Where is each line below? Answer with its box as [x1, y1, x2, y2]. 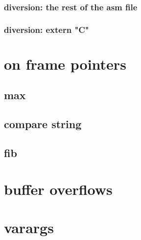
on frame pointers [4, 53, 126, 74]
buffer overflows [4, 179, 113, 199]
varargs [4, 217, 54, 237]
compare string [4, 116, 82, 132]
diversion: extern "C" [4, 23, 89, 35]
